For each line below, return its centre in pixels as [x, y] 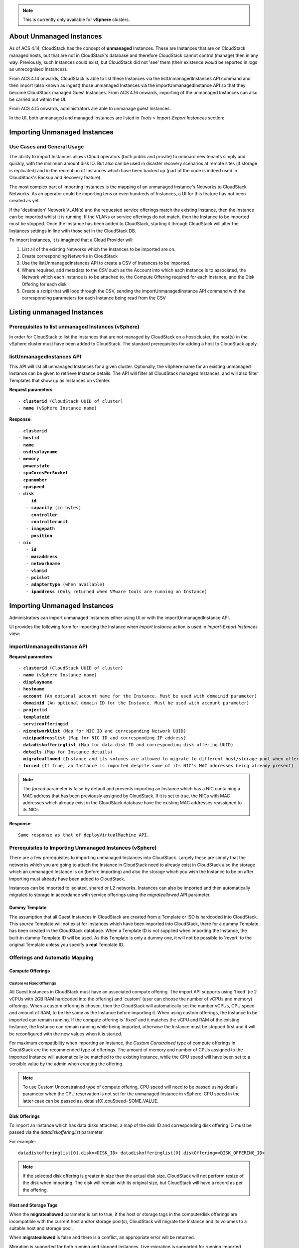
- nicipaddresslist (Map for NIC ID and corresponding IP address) [102, 738]
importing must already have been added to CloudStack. [67, 879]
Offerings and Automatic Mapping [51, 957]
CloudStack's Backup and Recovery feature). [55, 178]
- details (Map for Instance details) [66, 752]
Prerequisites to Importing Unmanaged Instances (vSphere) [83, 848]
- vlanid [36, 571]
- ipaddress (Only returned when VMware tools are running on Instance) [116, 591]
